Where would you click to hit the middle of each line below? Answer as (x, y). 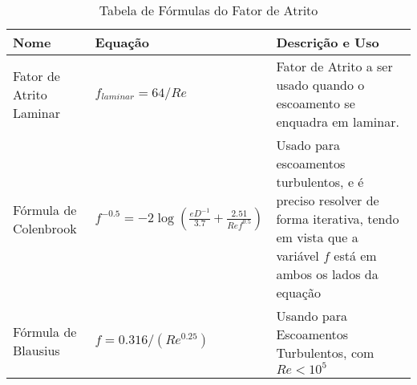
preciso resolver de (328, 200)
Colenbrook (45, 228)
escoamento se (316, 103)
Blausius (36, 350)
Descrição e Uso (328, 42)
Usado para (308, 145)
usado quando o (320, 85)
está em (355, 255)
